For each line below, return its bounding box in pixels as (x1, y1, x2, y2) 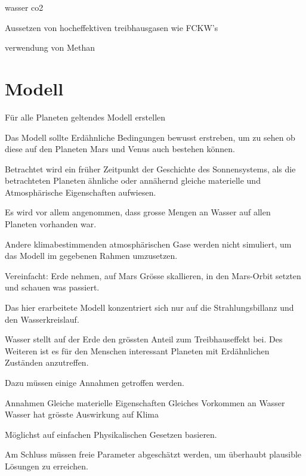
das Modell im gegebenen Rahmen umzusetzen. (5, 249, 178, 262)
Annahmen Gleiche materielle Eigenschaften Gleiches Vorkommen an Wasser (5, 396, 285, 409)
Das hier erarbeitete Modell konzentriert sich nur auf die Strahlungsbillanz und (5, 301, 294, 314)
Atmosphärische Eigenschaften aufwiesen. (5, 186, 156, 198)
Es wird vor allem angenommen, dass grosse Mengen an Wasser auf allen (5, 206, 271, 218)
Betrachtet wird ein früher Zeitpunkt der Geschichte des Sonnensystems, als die (5, 162, 296, 175)
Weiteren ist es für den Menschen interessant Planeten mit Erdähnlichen (5, 344, 270, 357)
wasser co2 (5, 1, 44, 13)
